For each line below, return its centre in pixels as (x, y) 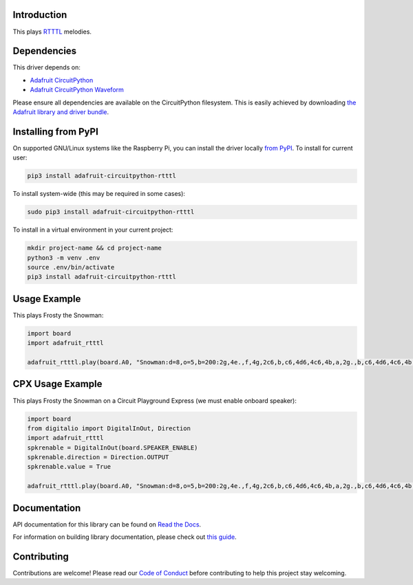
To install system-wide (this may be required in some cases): (99, 194)
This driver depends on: (46, 67)
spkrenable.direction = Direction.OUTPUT (98, 457)
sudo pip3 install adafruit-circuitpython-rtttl (111, 212)
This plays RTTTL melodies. (52, 32)
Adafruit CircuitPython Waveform (77, 90)
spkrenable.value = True (69, 467)
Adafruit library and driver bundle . (61, 112)
